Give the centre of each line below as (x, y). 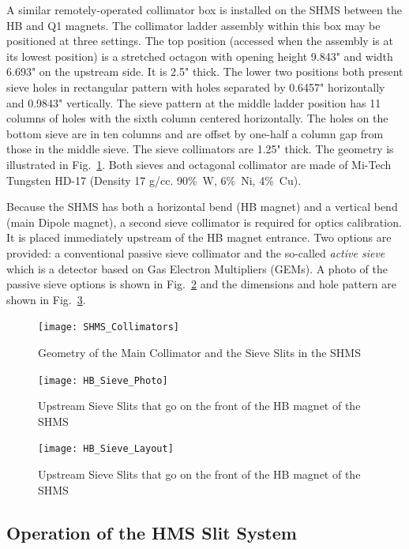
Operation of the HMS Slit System (152, 532)
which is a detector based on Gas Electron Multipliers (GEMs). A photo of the (197, 268)
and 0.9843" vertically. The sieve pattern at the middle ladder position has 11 (194, 102)
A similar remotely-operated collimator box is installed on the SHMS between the (204, 9)
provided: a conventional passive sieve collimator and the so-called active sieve (196, 252)
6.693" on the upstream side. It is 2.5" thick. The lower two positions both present (205, 71)
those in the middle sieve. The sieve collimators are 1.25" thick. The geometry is (200, 149)
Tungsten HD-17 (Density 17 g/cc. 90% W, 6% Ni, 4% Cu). (154, 180)
